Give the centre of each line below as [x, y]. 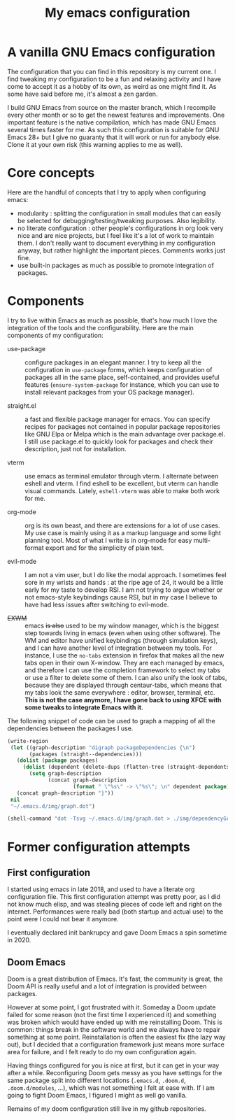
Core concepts [51, 173]
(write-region [28, 741]
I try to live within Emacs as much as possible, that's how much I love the [112, 320]
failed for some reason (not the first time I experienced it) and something [112, 1015]
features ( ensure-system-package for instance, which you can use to [122, 384]
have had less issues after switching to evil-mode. [97, 604]
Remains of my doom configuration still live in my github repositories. [107, 1109]
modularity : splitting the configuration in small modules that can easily [119, 213]
